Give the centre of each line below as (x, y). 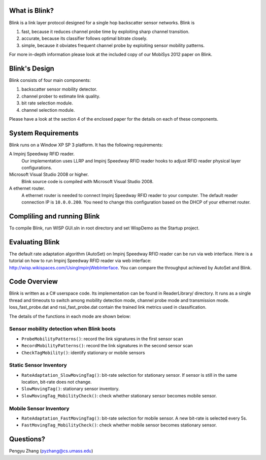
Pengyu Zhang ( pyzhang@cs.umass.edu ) (51, 451)
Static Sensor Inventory (38, 365)
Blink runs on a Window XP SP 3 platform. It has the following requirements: (86, 145)
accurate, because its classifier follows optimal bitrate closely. (84, 38)
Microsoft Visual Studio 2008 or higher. (49, 174)
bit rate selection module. (47, 103)
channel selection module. (48, 110)
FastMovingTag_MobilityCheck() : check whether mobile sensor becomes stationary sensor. (119, 425)
